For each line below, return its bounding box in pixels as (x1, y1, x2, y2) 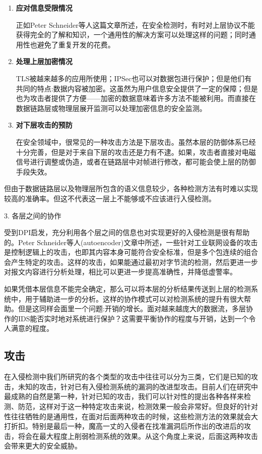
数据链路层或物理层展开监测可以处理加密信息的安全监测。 (16, 102, 207, 113)
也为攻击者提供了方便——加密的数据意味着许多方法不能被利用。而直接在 (16, 93, 256, 103)
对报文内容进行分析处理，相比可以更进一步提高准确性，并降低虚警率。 (4, 266, 237, 277)
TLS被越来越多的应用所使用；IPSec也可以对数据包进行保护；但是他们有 (16, 73, 252, 83)
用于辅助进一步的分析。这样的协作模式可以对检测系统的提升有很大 (25, 293, 244, 304)
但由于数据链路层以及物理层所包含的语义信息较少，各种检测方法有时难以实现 (4, 183, 258, 194)
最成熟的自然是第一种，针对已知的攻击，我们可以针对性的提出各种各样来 (4, 391, 244, 402)
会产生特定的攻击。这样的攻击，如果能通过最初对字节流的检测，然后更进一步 (4, 256, 258, 267)
